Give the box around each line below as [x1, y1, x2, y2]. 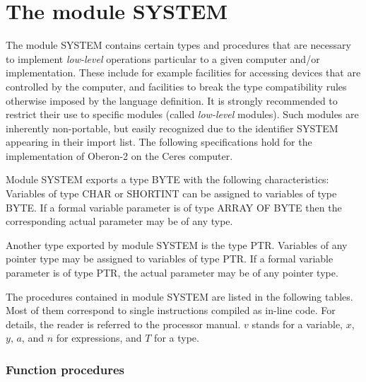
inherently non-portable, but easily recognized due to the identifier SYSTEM [6, 120, 338, 135]
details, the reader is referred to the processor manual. [6, 316, 241, 331]
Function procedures [6, 360, 125, 378]
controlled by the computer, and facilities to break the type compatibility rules [6, 79, 347, 93]
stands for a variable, [252, 316, 343, 331]
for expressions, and [56, 330, 142, 345]
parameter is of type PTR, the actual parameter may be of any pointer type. [6, 265, 338, 280]
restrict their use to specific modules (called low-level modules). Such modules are [6, 107, 359, 122]
